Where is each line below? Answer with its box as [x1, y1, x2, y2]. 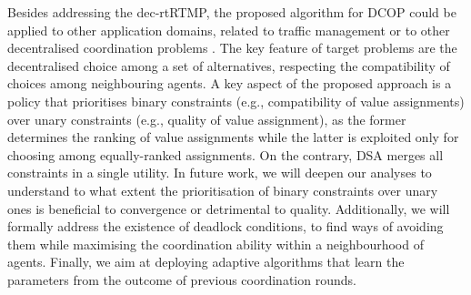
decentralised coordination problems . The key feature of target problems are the [7, 38, 457, 57]
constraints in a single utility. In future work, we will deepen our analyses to [7, 163, 432, 182]
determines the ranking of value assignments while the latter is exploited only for [7, 127, 459, 147]
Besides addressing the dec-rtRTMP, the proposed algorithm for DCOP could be [7, 3, 456, 21]
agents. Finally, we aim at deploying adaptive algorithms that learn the [7, 252, 405, 271]
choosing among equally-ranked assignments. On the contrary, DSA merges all [7, 145, 444, 164]
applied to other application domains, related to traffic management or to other [7, 20, 450, 39]
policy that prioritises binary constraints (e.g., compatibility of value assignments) [7, 91, 465, 110]
